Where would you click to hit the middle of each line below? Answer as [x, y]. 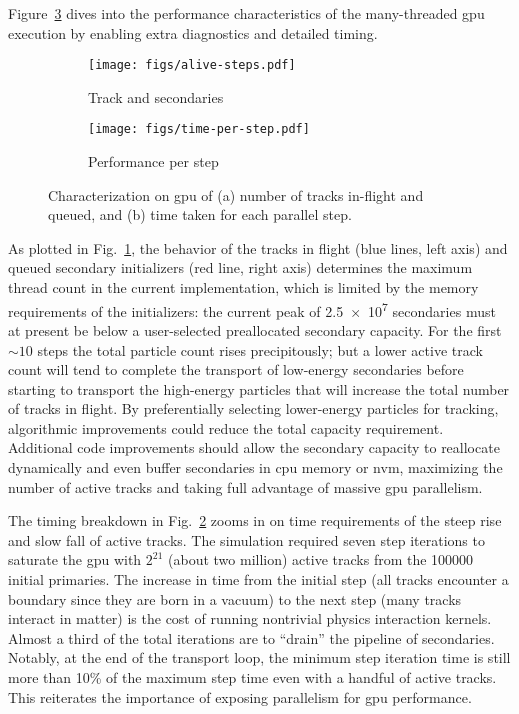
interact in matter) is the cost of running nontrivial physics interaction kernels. [250, 618]
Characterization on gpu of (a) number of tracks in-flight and [236, 194]
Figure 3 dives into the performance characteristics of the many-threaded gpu [246, 13]
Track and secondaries [156, 96]
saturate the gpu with [75, 559]
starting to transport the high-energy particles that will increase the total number [259, 388]
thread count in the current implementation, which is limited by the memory [243, 287]
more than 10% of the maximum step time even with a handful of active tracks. [252, 677]
